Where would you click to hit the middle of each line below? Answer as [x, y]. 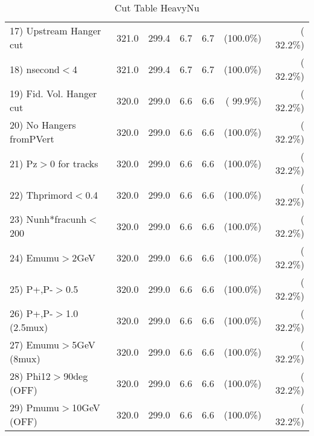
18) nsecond [35, 69]
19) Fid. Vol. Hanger [53, 93]
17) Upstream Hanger [56, 30]
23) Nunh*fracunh [48, 219]
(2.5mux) [29, 327]
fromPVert [32, 139]
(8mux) [25, 358]
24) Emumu [35, 257]
